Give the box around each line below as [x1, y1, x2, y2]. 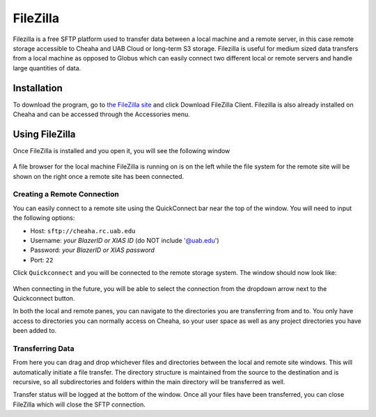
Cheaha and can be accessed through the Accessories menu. [13, 110, 191, 118]
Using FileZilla [13, 128, 76, 140]
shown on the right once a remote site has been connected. [13, 172, 185, 180]
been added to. [13, 326, 57, 335]
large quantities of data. [13, 63, 81, 72]
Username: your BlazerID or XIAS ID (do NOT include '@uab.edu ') [30, 237, 219, 245]
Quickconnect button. [13, 294, 75, 302]
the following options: [13, 214, 75, 222]
